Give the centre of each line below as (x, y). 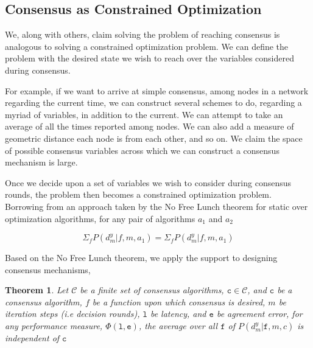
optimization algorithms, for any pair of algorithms (100, 218)
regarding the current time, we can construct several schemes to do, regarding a (153, 103)
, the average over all (178, 326)
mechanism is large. (41, 162)
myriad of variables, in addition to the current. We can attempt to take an (144, 114)
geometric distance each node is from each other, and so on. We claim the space (154, 138)
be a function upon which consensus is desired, (179, 301)
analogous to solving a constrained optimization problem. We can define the (147, 46)
